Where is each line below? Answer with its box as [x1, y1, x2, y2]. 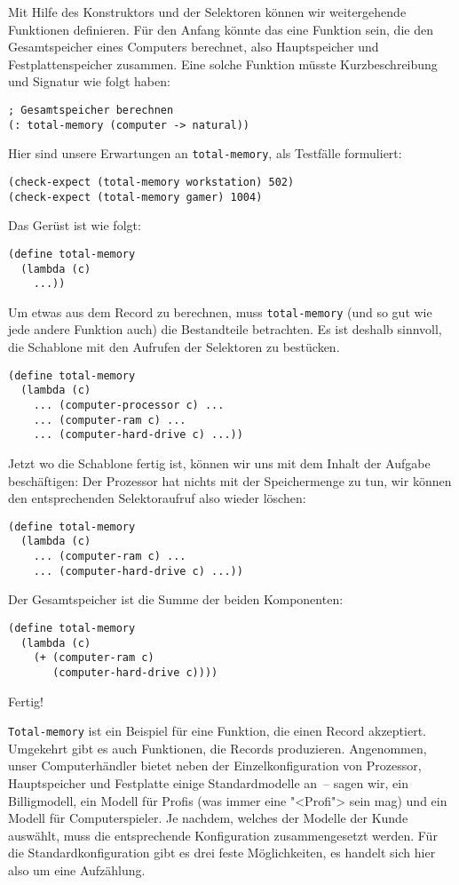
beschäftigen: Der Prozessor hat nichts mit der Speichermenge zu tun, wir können [8, 471, 452, 490]
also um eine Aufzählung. [8, 860, 146, 879]
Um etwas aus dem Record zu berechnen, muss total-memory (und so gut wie [8, 302, 432, 321]
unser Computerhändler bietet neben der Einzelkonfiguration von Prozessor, [8, 756, 422, 775]
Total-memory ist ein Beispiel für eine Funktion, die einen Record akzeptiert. [8, 722, 426, 740]
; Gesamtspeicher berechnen [8, 103, 174, 116]
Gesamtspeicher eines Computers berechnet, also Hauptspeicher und [8, 37, 379, 56]
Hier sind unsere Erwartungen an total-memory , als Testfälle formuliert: [8, 144, 402, 163]
